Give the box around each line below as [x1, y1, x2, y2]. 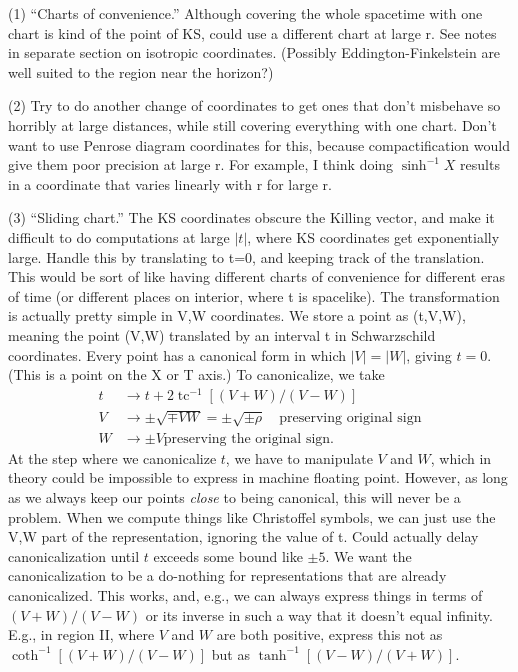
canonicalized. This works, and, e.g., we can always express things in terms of [8, 584, 483, 605]
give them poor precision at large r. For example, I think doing [8, 154, 394, 175]
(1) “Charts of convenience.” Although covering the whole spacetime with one [8, 3, 483, 23]
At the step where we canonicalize [8, 447, 217, 468]
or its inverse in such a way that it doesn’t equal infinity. [145, 604, 493, 625]
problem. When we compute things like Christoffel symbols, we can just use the [8, 506, 496, 527]
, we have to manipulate [225, 447, 373, 468]
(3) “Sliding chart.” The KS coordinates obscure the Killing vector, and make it [8, 207, 495, 228]
